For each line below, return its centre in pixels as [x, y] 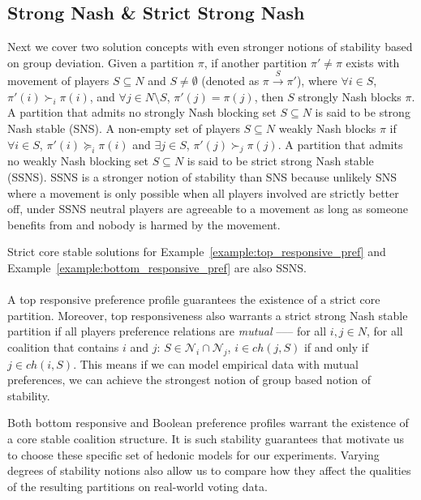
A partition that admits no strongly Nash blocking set [142, 112]
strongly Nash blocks [350, 96]
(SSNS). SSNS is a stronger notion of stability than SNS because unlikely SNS [202, 176]
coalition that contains [63, 346]
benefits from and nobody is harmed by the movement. [144, 224]
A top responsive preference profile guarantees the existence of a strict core [194, 299]
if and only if [336, 346]
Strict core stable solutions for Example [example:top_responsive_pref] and [197, 252]
